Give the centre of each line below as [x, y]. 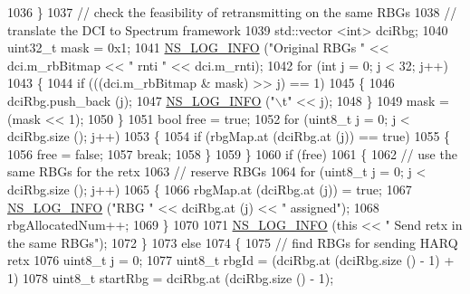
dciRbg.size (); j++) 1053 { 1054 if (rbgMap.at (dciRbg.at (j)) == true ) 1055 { [229, 136]
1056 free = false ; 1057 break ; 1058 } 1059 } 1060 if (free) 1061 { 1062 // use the [232, 153]
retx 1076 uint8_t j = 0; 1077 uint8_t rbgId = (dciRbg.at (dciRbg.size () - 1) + [231, 260]
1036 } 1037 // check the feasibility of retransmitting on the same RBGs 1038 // [232, 12]
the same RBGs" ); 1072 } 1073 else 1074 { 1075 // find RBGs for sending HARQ [233, 242]
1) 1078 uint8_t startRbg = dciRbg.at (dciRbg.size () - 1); [171, 277]
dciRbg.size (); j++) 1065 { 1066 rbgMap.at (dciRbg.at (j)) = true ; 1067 [210, 189]
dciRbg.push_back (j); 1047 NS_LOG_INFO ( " [141, 100]
